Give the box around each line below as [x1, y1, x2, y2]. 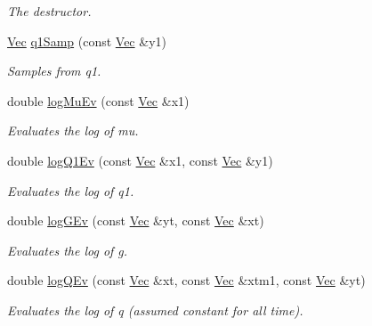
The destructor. [7, 2, 92, 20]
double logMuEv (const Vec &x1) [7, 91, 190, 110]
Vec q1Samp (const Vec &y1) [7, 31, 166, 50]
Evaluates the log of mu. [7, 121, 139, 140]
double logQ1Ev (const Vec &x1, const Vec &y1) [7, 151, 273, 169]
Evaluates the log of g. [7, 240, 128, 259]
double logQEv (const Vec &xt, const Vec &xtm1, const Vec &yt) [7, 271, 366, 289]
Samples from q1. [7, 61, 101, 80]
